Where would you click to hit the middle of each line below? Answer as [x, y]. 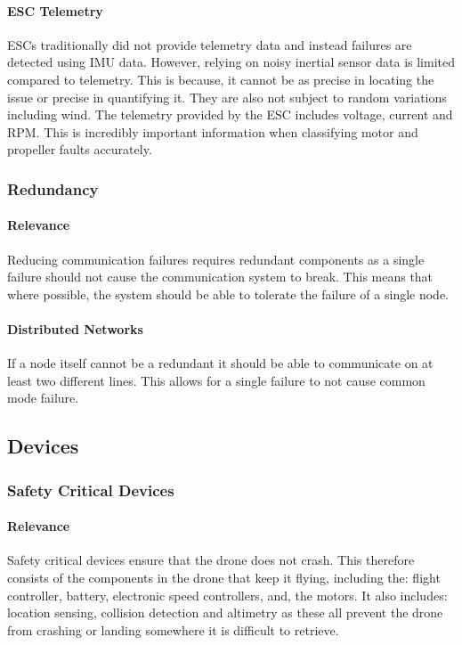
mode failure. [43, 398]
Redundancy [53, 188]
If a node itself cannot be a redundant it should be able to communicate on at [220, 363]
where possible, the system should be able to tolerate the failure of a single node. [228, 294]
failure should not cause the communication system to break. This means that [220, 277]
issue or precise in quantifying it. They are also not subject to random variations [227, 97]
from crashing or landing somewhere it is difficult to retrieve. [173, 629]
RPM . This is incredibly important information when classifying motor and [213, 131]
